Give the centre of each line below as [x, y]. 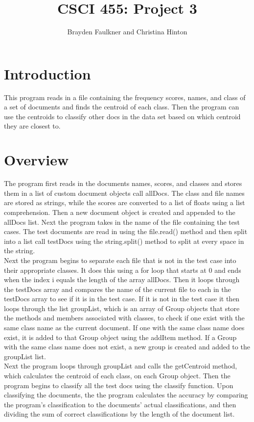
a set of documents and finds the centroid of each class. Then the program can [122, 107]
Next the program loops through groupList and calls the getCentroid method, [121, 366]
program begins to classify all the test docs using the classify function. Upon [119, 385]
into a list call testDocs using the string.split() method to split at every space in [124, 241]
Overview [36, 160]
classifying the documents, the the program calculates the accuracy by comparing [126, 395]
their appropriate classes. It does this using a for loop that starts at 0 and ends [123, 270]
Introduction [47, 73]
